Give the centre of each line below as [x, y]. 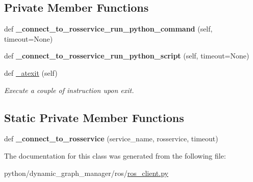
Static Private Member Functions [94, 117]
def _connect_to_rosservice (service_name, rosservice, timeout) [111, 139]
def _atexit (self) [31, 72]
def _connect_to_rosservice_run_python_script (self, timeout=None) [127, 56]
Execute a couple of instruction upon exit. [69, 90]
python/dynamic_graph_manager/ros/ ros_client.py [86, 173]
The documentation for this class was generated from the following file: [115, 155]
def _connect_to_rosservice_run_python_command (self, [108, 29]
